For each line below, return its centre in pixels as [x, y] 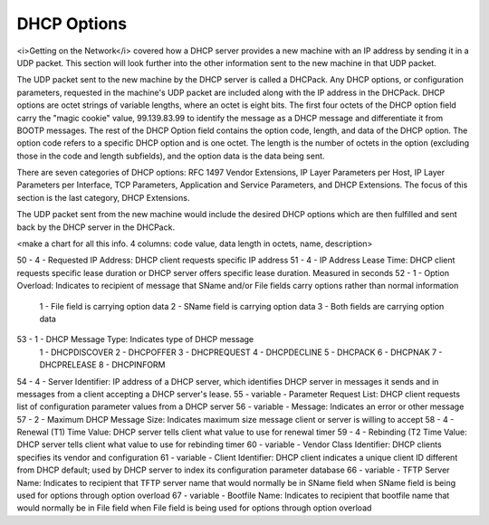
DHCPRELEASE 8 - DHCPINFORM [103, 365]
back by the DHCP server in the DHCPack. [96, 227]
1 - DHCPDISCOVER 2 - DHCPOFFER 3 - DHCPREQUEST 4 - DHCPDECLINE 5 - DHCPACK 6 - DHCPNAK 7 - [241, 352]
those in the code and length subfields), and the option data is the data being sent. [171, 156]
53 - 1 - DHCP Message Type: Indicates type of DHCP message [135, 339]
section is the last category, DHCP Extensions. [103, 197]
